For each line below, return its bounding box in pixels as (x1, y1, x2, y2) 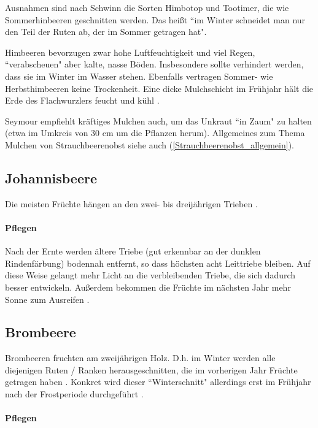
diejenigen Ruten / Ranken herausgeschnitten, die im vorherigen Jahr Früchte (5, 363, 298, 376)
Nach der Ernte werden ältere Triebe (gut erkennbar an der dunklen (5, 245, 261, 258)
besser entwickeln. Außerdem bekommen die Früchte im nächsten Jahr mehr (5, 280, 291, 293)
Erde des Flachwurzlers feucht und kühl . (5, 94, 160, 107)
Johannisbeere (5, 168, 98, 187)
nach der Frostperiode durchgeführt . (5, 388, 144, 400)
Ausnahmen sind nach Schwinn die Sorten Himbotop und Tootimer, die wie (5, 1, 289, 13)
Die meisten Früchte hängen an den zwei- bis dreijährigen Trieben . (5, 197, 258, 210)
